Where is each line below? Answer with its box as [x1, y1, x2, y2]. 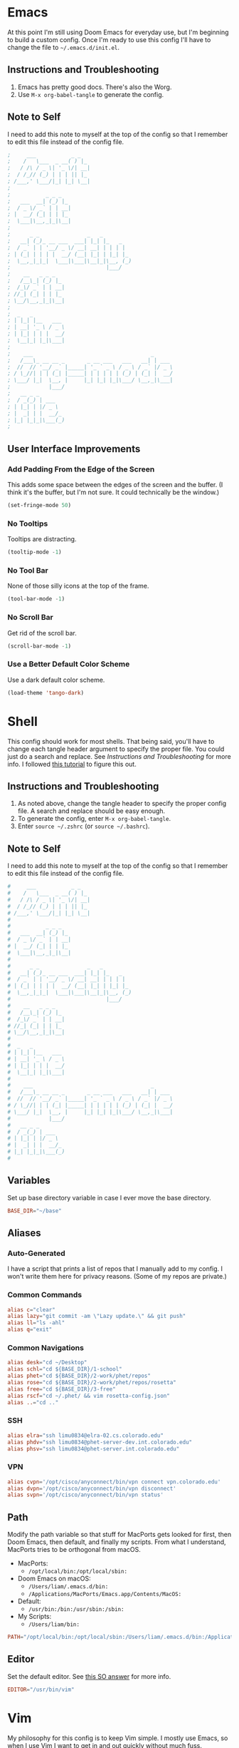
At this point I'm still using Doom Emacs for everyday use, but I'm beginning [7, 28, 229, 36]
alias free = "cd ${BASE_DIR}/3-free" [7, 1385, 116, 1393]
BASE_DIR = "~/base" [7, 1207, 62, 1215]
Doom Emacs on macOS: [17, 1574, 91, 1583]
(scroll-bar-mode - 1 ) [7, 643, 72, 650]
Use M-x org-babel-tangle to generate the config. [17, 90, 164, 98]
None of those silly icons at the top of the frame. [7, 582, 149, 591]
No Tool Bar [7, 565, 48, 575]
